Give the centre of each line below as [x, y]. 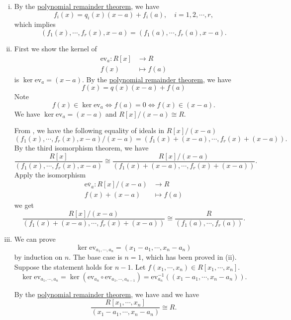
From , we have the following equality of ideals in [89, 130]
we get [24, 205]
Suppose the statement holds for [63, 267]
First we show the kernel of [55, 48]
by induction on [38, 257]
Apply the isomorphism [50, 174]
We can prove [35, 239]
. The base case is [96, 257]
